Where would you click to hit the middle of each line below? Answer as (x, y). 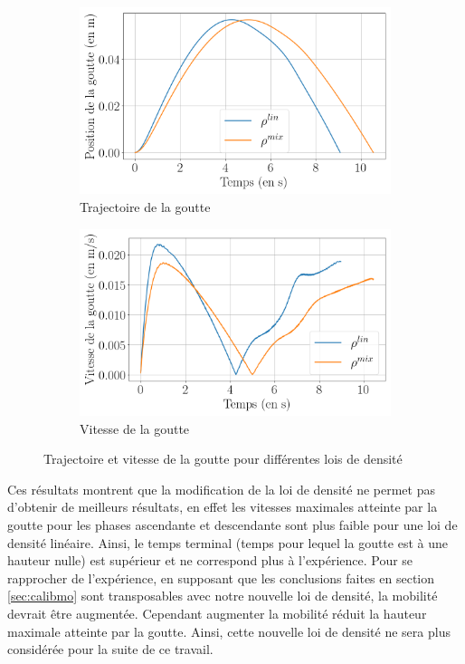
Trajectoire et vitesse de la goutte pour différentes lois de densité (223, 459)
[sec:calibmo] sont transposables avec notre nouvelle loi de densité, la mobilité (223, 596)
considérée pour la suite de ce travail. (110, 649)
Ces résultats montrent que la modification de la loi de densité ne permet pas (221, 489)
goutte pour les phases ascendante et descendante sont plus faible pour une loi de (232, 524)
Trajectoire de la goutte (145, 206)
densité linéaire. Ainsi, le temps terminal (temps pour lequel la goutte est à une (228, 542)
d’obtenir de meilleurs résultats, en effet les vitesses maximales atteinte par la (223, 507)
